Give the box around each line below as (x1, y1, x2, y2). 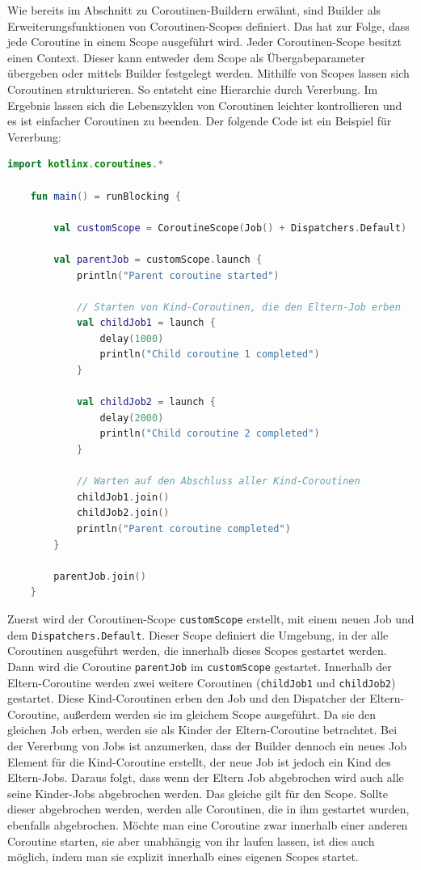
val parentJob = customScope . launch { (53, 253, 263, 265)
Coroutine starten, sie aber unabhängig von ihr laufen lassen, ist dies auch (7, 832, 375, 849)
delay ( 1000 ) (99, 332, 164, 344)
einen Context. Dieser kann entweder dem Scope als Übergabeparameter (7, 49, 365, 65)
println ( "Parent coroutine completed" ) (76, 523, 291, 534)
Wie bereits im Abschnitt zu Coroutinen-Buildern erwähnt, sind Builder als (7, 2, 381, 18)
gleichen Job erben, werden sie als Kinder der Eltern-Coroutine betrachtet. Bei (7, 721, 398, 738)
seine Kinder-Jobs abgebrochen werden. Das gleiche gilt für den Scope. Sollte (7, 784, 388, 801)
